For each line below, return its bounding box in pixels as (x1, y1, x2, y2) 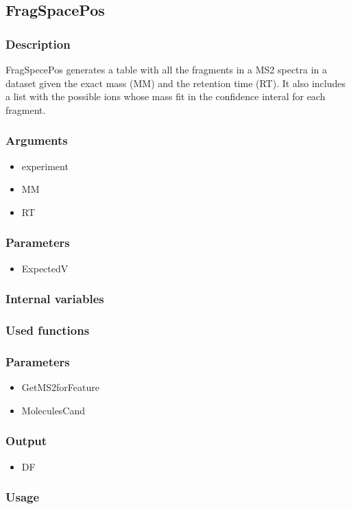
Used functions (5, 321, 90, 338)
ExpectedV (21, 261, 69, 275)
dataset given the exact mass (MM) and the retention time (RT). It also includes (5, 75, 346, 90)
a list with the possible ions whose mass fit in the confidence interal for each (5, 89, 326, 104)
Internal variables (5, 290, 104, 307)
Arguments (5, 132, 68, 149)
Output (5, 432, 47, 449)
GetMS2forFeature (21, 380, 99, 394)
